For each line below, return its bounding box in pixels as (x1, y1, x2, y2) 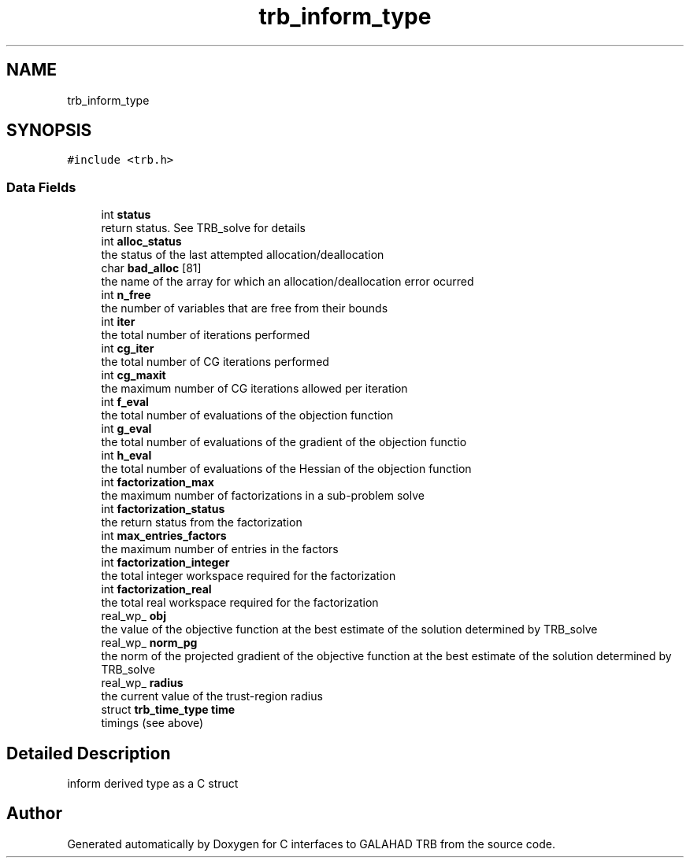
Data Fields (6, 179, 76, 195)
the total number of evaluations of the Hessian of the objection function (101, 462, 472, 476)
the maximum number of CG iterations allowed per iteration (101, 382, 408, 396)
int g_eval (101, 422, 152, 436)
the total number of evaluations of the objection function (101, 408, 394, 423)
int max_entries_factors (101, 529, 227, 543)
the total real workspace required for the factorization (101, 596, 379, 610)
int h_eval (101, 449, 152, 463)
